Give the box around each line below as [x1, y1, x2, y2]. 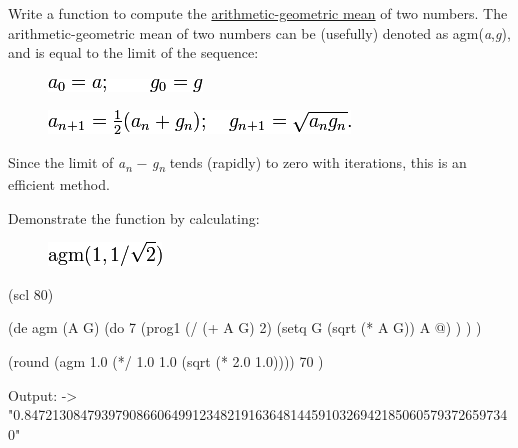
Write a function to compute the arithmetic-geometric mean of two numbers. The [8, 3, 508, 23]
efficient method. [8, 174, 110, 195]
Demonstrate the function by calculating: [8, 207, 260, 228]
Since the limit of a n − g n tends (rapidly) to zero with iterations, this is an [8, 151, 467, 175]
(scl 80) [8, 283, 54, 304]
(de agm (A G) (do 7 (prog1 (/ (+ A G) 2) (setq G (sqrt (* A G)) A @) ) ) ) [8, 317, 482, 338]
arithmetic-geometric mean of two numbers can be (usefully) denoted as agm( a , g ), [8, 22, 511, 43]
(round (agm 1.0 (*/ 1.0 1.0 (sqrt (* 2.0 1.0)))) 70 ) [8, 351, 324, 372]
